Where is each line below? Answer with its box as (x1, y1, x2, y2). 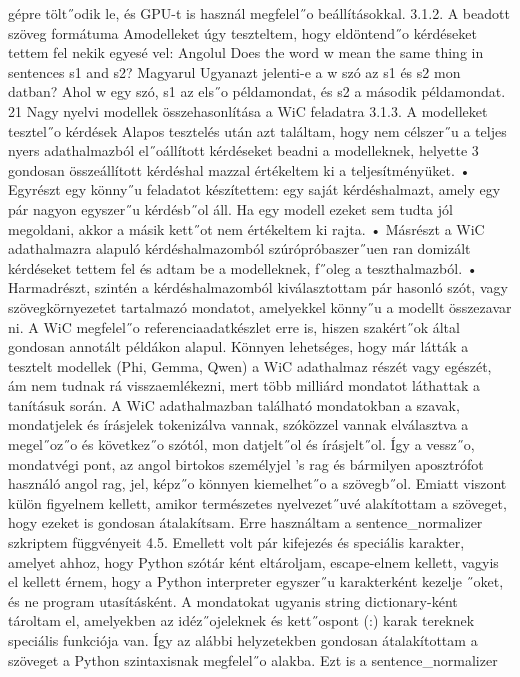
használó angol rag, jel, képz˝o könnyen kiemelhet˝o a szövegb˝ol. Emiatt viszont (8, 473, 507, 494)
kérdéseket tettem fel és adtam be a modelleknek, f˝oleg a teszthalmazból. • (8, 257, 478, 278)
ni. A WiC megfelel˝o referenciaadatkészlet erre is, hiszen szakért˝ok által (8, 316, 460, 337)
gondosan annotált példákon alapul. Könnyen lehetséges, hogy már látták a (8, 336, 469, 357)
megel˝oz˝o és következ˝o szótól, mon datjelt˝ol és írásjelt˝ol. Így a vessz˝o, (8, 434, 475, 455)
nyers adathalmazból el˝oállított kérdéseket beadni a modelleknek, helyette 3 (8, 140, 479, 161)
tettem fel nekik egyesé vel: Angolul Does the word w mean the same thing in (8, 42, 484, 63)
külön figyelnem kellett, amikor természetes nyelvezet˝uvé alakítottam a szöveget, (8, 492, 507, 513)
